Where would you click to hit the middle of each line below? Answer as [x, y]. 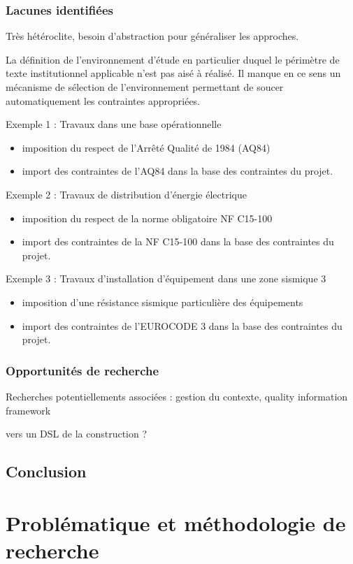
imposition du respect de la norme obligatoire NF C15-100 [147, 218]
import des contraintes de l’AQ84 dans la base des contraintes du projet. [178, 171]
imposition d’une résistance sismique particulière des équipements [163, 302]
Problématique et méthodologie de [176, 522]
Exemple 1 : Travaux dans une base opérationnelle [114, 124]
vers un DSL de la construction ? [77, 434]
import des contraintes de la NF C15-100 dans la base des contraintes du [178, 241]
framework [28, 410]
